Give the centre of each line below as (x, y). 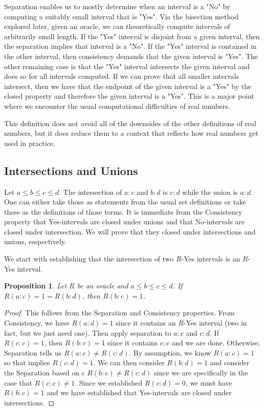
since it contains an (146, 323)
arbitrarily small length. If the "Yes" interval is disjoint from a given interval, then (132, 36)
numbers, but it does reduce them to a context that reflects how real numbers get (131, 133)
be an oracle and (102, 286)
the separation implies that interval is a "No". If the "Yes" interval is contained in (130, 46)
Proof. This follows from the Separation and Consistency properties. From (120, 313)
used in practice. (30, 143)
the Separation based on (42, 373)
